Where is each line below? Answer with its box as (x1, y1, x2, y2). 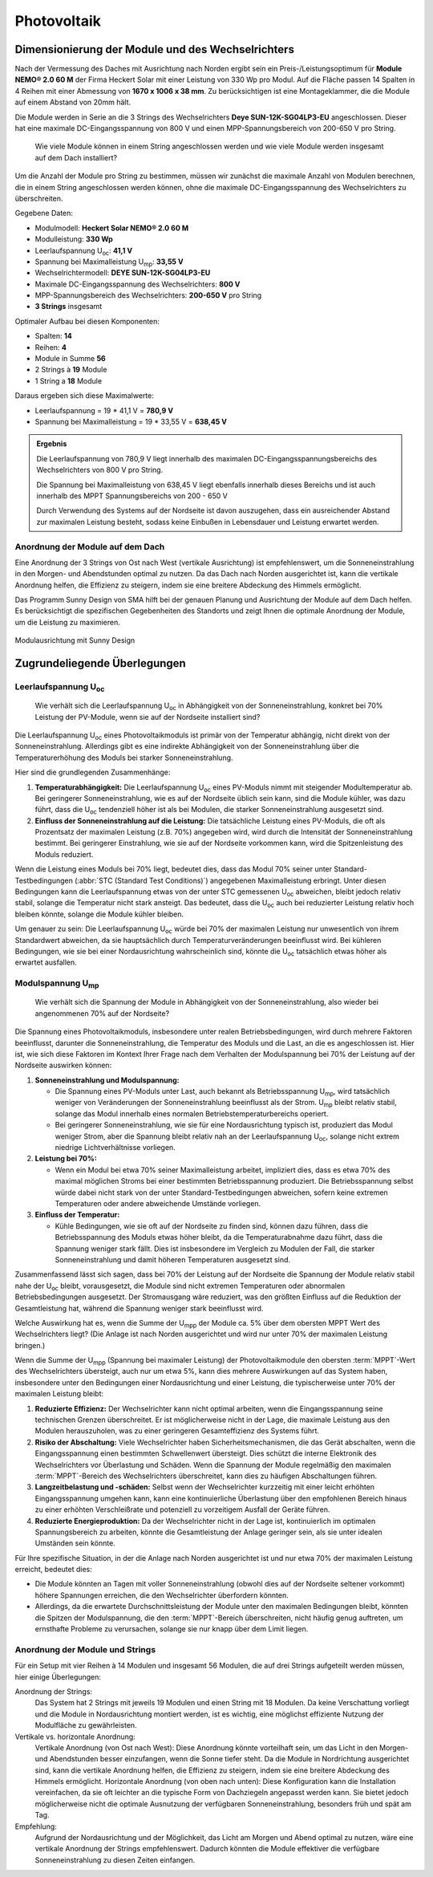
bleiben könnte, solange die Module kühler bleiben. (14, 909, 184, 919)
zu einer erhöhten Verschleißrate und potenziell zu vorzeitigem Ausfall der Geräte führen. (34, 1505, 330, 1514)
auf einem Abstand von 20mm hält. (14, 97, 132, 108)
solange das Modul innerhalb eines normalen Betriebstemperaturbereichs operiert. (55, 1108, 329, 1119)
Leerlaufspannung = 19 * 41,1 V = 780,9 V (34, 405, 174, 415)
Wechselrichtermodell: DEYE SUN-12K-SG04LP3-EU (34, 268, 211, 278)
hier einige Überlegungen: (14, 1672, 102, 1681)
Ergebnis (36, 439, 67, 449)
